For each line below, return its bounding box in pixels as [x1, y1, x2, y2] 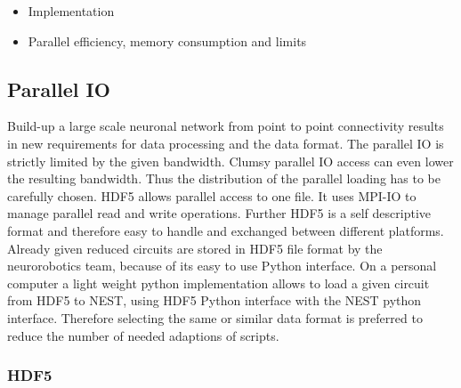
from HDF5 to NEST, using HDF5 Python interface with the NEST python [7, 291, 422, 310]
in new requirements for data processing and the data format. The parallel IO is [7, 133, 444, 152]
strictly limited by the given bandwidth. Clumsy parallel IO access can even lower [7, 151, 454, 170]
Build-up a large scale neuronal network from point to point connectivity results [7, 117, 444, 135]
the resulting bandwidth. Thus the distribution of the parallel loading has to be [7, 169, 441, 188]
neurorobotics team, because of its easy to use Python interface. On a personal [7, 256, 437, 275]
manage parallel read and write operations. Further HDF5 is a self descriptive [7, 204, 432, 222]
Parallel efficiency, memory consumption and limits [28, 31, 307, 50]
